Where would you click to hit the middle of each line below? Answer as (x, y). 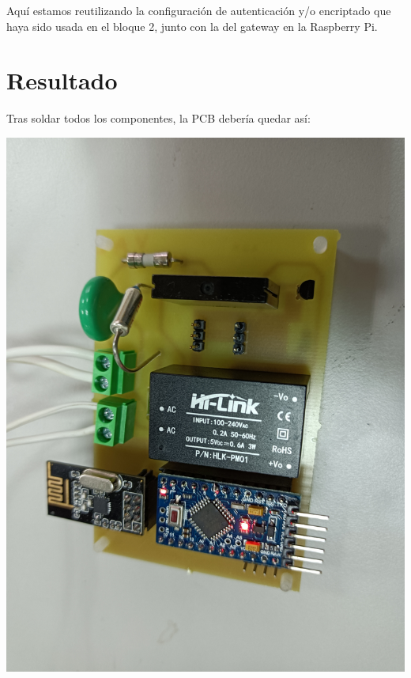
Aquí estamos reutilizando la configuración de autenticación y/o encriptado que (199, 10)
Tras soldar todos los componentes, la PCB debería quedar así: (158, 118)
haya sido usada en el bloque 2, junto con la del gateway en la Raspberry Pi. (192, 26)
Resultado (62, 80)
